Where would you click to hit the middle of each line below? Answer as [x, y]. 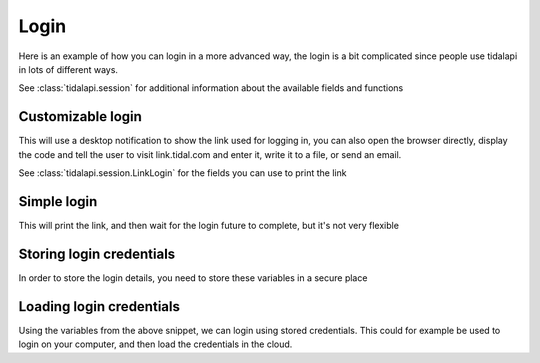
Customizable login [80, 116]
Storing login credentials [97, 253]
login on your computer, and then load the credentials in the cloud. [155, 344]
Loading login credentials [99, 306]
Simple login [58, 201]
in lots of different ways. [68, 69]
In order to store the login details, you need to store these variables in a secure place [193, 277]
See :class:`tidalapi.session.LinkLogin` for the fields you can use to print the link [182, 173]
